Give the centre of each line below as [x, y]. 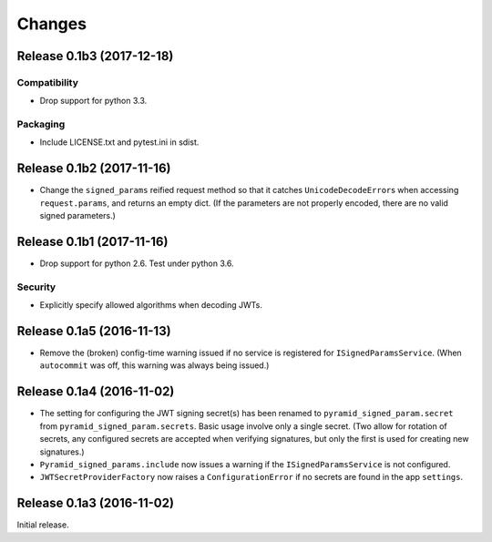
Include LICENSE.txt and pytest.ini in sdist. [119, 142]
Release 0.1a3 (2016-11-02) [96, 503]
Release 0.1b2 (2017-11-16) [94, 169]
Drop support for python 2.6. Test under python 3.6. [137, 263]
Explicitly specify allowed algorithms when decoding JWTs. [151, 305]
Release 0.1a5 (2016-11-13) [94, 331]
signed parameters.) [77, 216]
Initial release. [43, 525]
